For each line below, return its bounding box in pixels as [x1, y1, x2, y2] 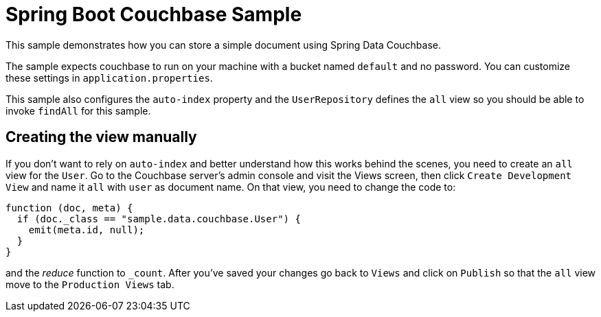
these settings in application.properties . [5, 71, 213, 84]
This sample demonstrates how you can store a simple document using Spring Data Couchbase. [5, 38, 442, 51]
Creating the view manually [5, 128, 197, 146]
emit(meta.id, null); [28, 224, 145, 235]
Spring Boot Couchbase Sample [5, 3, 302, 26]
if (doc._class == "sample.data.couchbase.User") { [16, 213, 301, 224]
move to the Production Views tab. [5, 278, 174, 290]
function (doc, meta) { [5, 202, 133, 213]
